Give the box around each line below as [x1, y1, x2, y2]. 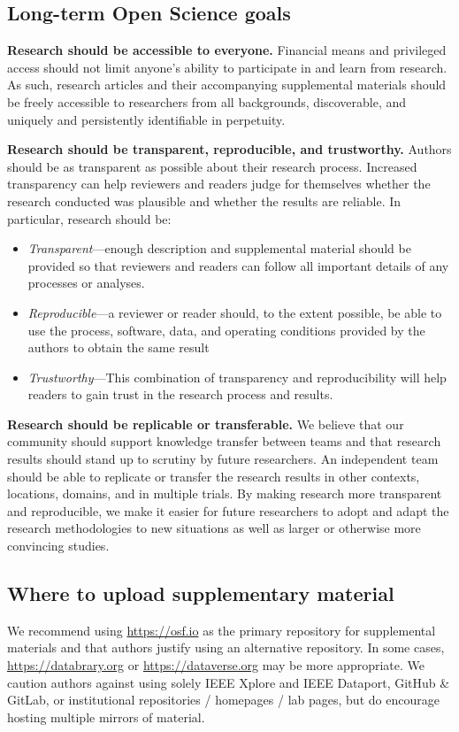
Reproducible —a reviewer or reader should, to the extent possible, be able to [27, 303, 442, 321]
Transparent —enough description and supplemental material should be [27, 239, 411, 258]
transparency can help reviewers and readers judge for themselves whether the [7, 174, 431, 193]
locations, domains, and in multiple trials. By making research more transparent [7, 484, 442, 503]
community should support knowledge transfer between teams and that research [7, 432, 441, 451]
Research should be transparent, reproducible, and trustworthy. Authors [7, 140, 452, 158]
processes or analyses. [27, 274, 145, 292]
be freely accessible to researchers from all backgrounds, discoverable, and [7, 92, 407, 111]
